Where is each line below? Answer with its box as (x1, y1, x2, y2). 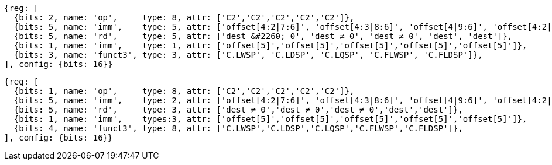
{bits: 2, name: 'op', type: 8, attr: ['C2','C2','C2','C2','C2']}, (13, 13, 355, 22)
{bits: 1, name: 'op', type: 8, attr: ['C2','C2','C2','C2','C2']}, (13, 86, 355, 96)
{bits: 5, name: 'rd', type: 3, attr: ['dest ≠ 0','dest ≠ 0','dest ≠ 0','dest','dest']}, (13, 105, 463, 114)
